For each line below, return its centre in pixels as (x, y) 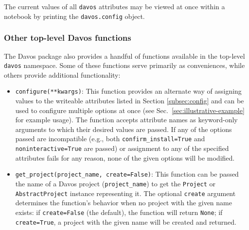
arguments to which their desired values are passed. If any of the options (124, 129)
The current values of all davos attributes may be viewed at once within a (115, 6)
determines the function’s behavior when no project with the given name (124, 203)
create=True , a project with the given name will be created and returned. (126, 222)
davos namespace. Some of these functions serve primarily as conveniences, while (124, 65)
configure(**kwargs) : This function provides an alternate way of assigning (128, 91)
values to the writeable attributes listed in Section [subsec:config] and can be (130, 101)
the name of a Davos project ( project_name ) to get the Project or (116, 183)
